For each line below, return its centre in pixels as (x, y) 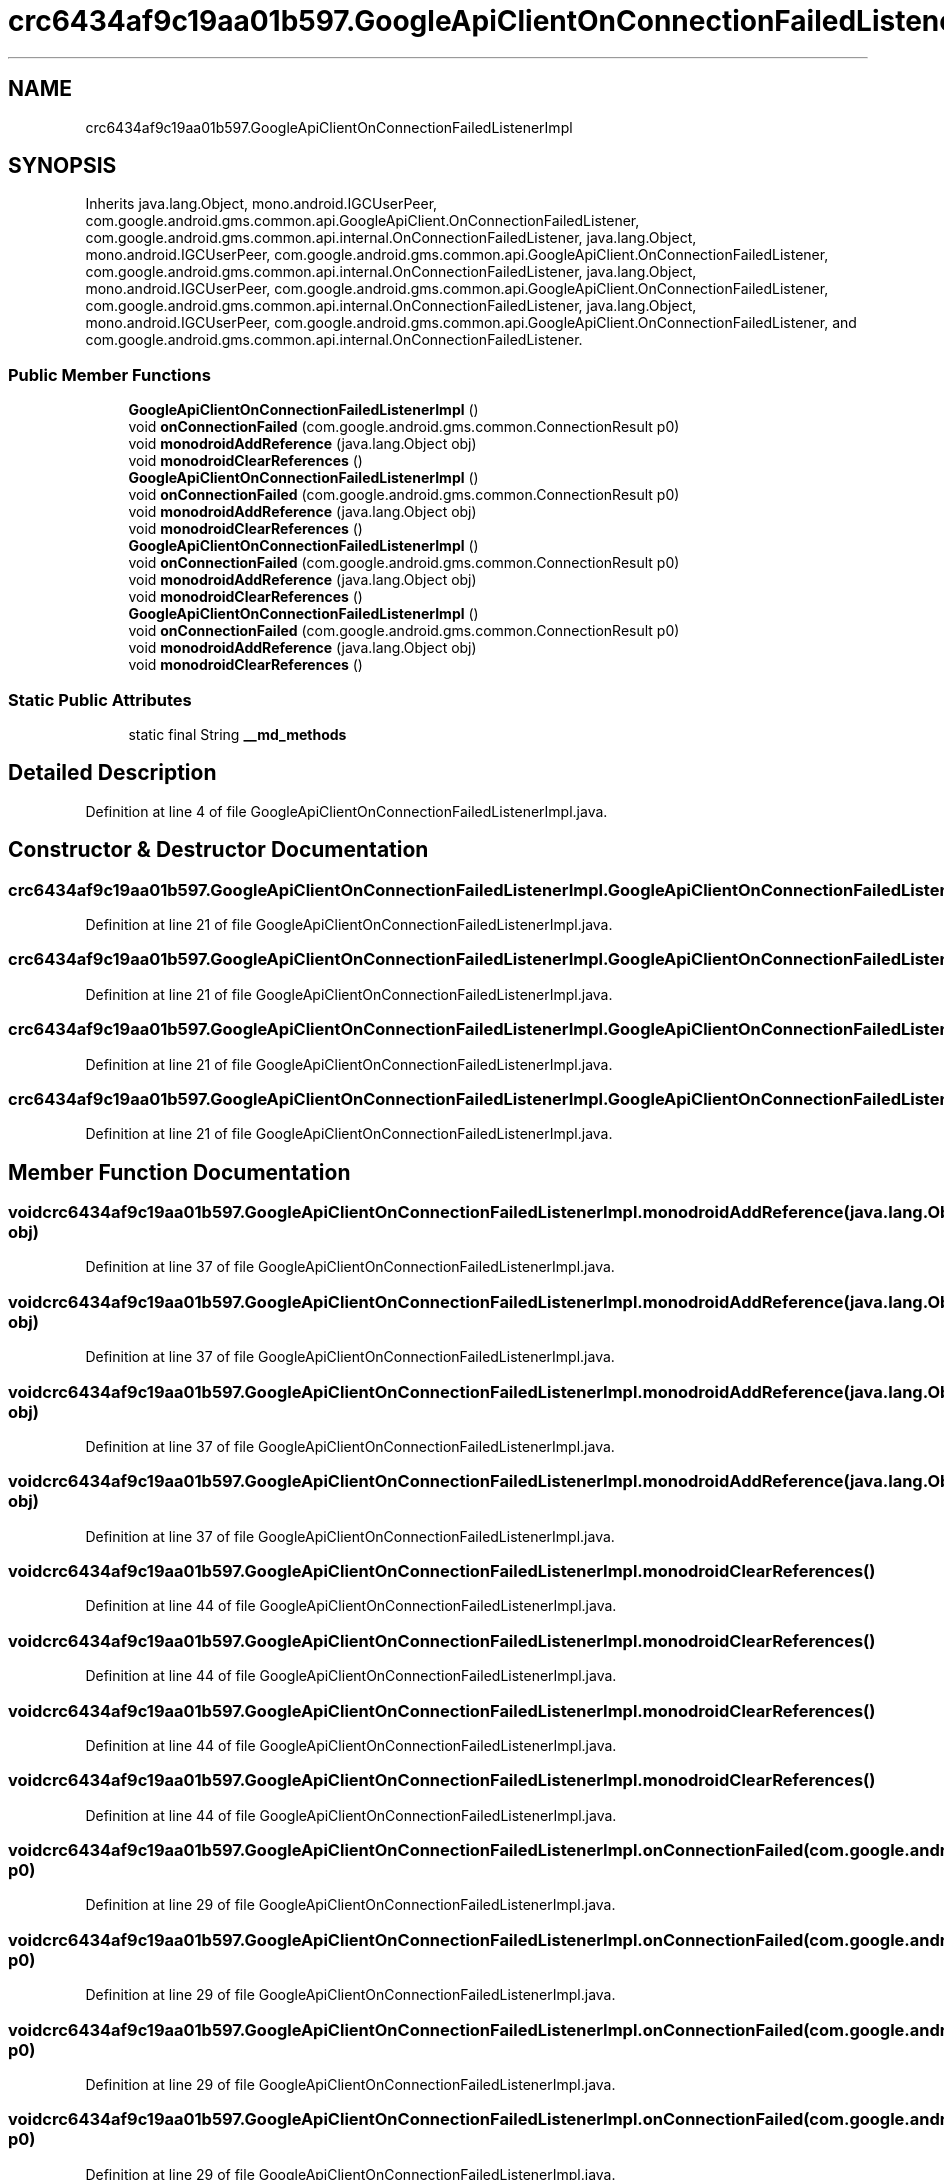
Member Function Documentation (179, 1172)
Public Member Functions (109, 374)
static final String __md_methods (237, 734)
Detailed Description (112, 773)
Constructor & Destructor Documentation (218, 850)
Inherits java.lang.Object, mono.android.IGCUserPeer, (261, 204)
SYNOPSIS (62, 166)
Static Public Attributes (100, 699)
